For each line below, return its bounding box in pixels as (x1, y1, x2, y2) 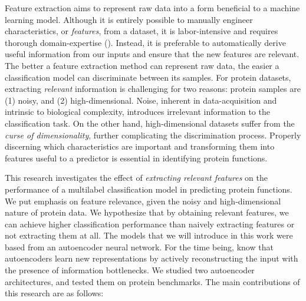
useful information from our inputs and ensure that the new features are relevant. (5, 48, 300, 60)
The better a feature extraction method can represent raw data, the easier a (5, 59, 279, 71)
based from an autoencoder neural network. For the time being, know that (5, 240, 274, 253)
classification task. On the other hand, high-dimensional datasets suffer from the (5, 117, 295, 129)
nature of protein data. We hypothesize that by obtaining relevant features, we (5, 206, 289, 219)
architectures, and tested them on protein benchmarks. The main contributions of (5, 275, 300, 287)
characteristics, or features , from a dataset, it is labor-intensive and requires (5, 25, 278, 37)
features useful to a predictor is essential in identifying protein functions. (5, 151, 268, 164)
